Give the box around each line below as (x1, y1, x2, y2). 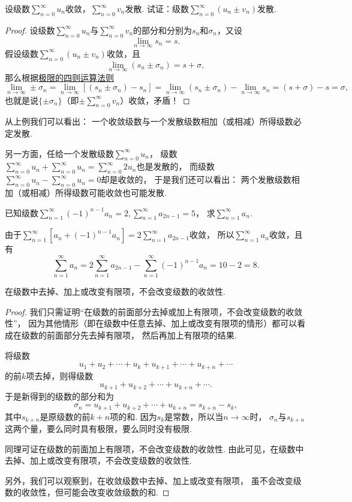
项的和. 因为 (110, 410, 157, 422)
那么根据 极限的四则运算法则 (5, 71, 114, 83)
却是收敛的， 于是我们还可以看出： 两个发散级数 (101, 173, 291, 186)
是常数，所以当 (164, 410, 224, 422)
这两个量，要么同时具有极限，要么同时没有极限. (5, 422, 192, 435)
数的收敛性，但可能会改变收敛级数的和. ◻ (5, 486, 170, 498)
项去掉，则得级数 (26, 369, 94, 382)
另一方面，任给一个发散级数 (5, 147, 114, 159)
